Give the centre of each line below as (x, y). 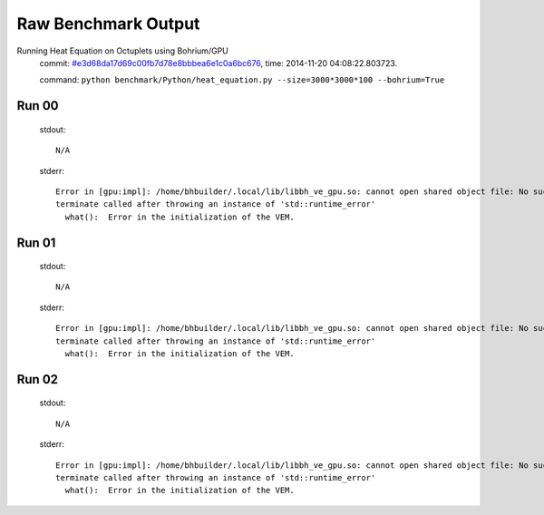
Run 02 (38, 379)
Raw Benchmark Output (108, 24)
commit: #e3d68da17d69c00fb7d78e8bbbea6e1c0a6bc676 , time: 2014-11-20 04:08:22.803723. (219, 63)
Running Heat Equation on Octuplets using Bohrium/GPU (122, 51)
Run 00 (38, 106)
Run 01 (36, 243)
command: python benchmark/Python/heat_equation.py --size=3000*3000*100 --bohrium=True (242, 80)
